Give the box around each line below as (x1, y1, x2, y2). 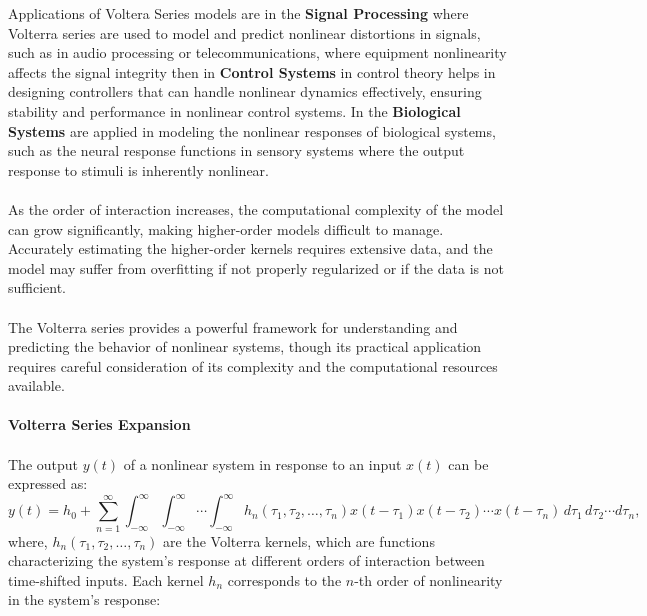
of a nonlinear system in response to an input (123, 453, 402, 474)
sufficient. (8, 277, 67, 298)
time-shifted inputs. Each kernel (8, 569, 204, 590)
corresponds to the (227, 569, 342, 590)
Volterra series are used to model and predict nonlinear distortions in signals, (8, 22, 481, 43)
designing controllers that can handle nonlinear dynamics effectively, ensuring (8, 81, 482, 102)
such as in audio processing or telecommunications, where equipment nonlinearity (8, 42, 507, 63)
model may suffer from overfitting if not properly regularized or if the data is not (8, 257, 504, 278)
